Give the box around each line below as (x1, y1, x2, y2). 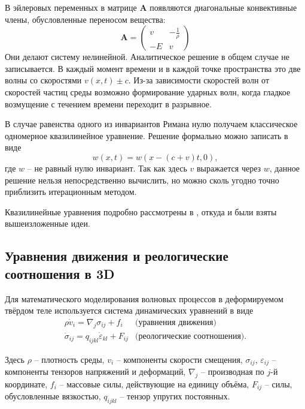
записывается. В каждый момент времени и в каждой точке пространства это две (5, 62, 301, 74)
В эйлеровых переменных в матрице (5, 1, 137, 13)
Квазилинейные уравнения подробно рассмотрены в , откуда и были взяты (5, 205, 277, 218)
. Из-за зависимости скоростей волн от (128, 74, 270, 86)
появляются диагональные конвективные (150, 1, 297, 13)
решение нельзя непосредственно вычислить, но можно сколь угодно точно (5, 173, 279, 186)
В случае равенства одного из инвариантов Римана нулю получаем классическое (5, 118, 298, 130)
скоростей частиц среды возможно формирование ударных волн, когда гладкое (5, 85, 291, 98)
